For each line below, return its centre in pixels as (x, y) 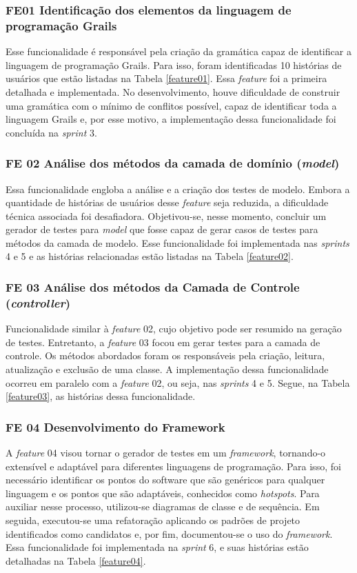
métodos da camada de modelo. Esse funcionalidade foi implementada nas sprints (177, 242)
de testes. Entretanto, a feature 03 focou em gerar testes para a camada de (163, 342)
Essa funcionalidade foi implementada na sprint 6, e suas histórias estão (157, 547)
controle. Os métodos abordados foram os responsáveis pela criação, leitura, (165, 355)
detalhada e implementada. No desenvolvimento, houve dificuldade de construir (173, 91)
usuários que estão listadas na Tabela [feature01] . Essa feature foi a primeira (166, 78)
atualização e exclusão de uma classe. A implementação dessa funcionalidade (167, 369)
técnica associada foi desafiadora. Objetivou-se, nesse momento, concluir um (166, 215)
